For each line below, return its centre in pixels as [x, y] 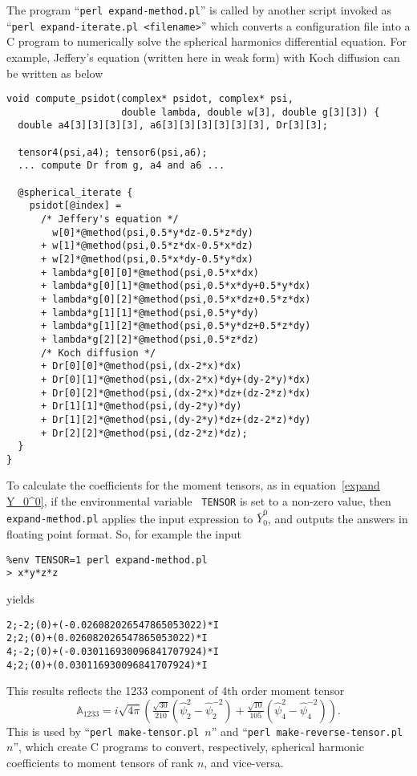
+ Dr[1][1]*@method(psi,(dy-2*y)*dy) [141, 406]
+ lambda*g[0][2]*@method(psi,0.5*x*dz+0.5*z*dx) [176, 299]
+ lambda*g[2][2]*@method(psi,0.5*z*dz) [150, 339]
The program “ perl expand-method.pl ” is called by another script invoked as [199, 10]
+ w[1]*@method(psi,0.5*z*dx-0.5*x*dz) [147, 246]
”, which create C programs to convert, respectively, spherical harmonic [188, 747]
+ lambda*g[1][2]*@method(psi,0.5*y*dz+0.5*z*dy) [176, 326]
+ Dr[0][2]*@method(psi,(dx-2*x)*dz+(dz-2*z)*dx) [176, 393]
